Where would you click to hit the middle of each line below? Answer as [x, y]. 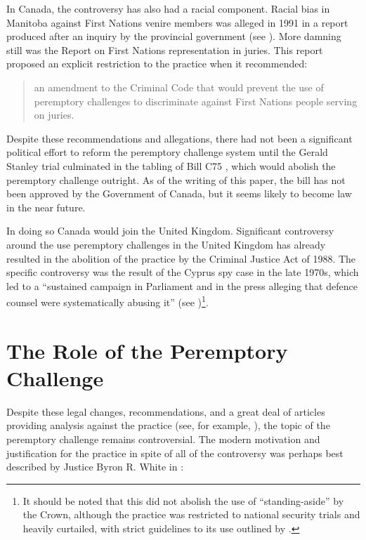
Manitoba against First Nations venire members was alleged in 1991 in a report [177, 22]
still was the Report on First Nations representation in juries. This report [165, 50]
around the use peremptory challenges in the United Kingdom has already [166, 244]
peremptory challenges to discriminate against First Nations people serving [196, 101]
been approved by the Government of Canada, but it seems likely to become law [179, 193]
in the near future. [46, 207]
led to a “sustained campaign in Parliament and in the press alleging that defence [182, 285]
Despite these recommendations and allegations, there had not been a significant [179, 138]
